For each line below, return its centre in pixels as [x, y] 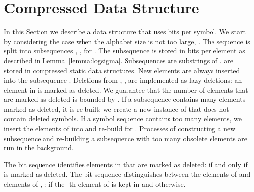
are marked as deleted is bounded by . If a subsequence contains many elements [125, 99]
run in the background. [39, 148]
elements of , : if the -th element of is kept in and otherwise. [95, 184]
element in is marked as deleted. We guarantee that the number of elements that [126, 89]
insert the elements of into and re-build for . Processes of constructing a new [120, 128]
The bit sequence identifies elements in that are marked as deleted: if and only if [126, 164]
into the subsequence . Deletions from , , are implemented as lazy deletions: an [123, 80]
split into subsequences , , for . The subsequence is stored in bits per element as [125, 51]
